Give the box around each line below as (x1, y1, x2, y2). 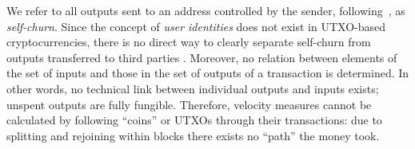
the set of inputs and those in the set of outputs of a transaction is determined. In (6, 65, 409, 81)
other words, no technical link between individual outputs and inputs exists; (6, 80, 379, 96)
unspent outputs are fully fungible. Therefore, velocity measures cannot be (6, 96, 372, 112)
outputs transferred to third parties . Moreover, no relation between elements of (6, 49, 397, 65)
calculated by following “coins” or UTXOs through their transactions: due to (6, 112, 382, 128)
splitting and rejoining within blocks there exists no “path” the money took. (6, 127, 380, 143)
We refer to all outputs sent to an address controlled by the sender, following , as (6, 2, 405, 18)
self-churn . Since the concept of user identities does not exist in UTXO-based (6, 18, 386, 34)
